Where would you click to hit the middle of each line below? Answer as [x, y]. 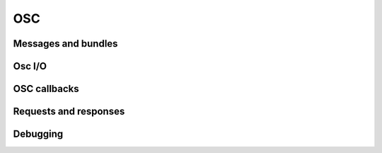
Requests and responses [69, 112]
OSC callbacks [46, 89]
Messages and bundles [65, 44]
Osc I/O [30, 66]
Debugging [38, 134]
